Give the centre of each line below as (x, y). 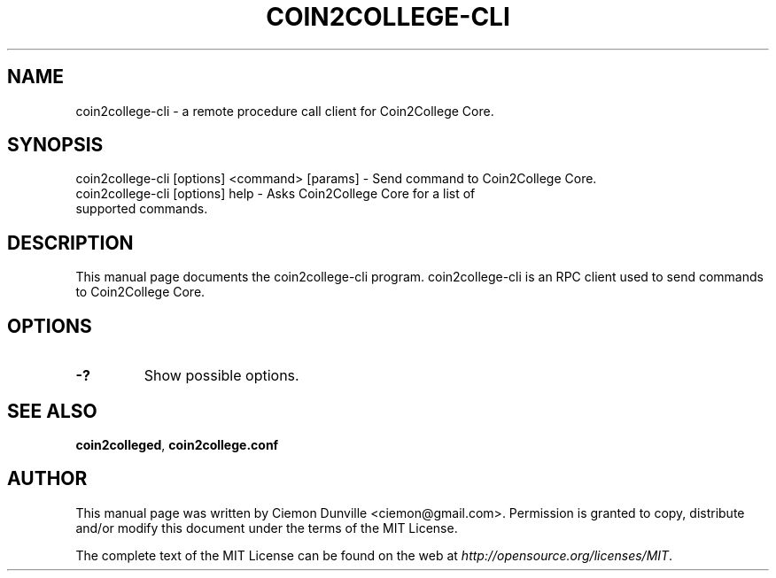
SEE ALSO (52, 411)
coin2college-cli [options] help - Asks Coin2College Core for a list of (275, 194)
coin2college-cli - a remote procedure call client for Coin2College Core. (285, 111)
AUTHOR (47, 479)
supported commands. (142, 209)
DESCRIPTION (70, 243)
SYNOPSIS (55, 145)
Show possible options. (221, 376)
